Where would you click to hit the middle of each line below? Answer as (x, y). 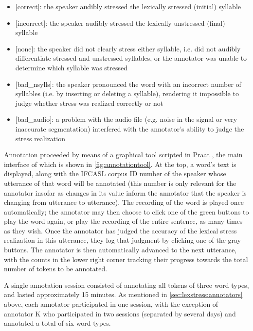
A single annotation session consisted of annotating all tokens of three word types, (126, 285)
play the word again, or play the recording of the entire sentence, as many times (123, 221)
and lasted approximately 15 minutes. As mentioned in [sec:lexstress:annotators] (123, 294)
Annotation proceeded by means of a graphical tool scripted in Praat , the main (123, 155)
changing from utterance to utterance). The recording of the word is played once (124, 202)
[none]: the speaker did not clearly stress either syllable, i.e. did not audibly (128, 48)
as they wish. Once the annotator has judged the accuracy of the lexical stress (120, 230)
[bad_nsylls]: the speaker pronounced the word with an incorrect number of (128, 84)
